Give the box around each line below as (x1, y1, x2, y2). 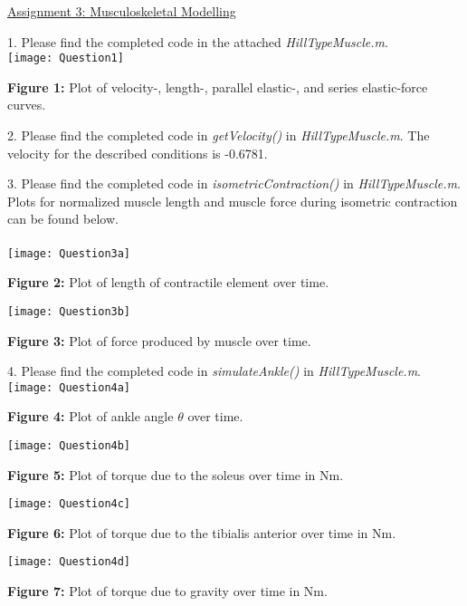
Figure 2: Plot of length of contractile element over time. (7, 273, 329, 292)
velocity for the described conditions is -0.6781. (7, 143, 268, 162)
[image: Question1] (7, 52, 124, 65)
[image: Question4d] (7, 555, 131, 569)
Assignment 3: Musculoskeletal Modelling (7, 2, 236, 20)
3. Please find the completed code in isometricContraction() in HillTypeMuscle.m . (7, 174, 461, 193)
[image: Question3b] (7, 304, 131, 318)
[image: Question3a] (7, 246, 131, 260)
